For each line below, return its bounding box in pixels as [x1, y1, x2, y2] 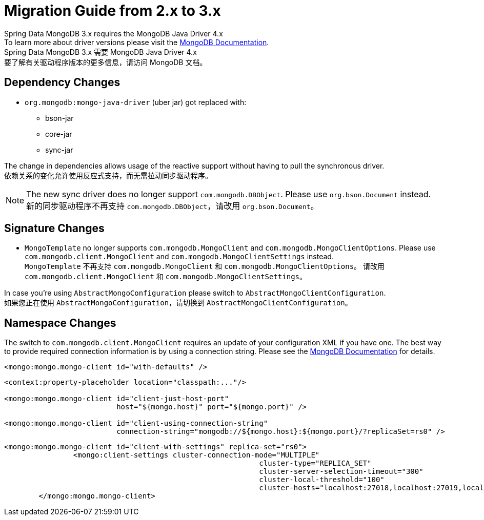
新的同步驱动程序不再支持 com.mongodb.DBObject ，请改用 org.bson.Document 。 [26, 200, 319, 211]
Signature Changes [4, 222, 105, 235]
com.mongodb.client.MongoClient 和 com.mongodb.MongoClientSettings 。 [25, 272, 307, 281]
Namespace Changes [4, 316, 116, 329]
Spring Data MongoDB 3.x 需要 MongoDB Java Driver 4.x [4, 47, 197, 56]
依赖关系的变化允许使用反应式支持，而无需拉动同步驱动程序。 [4, 171, 212, 180]
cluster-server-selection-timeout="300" [259, 467, 423, 476]
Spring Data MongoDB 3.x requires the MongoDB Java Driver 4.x [4, 29, 223, 38]
